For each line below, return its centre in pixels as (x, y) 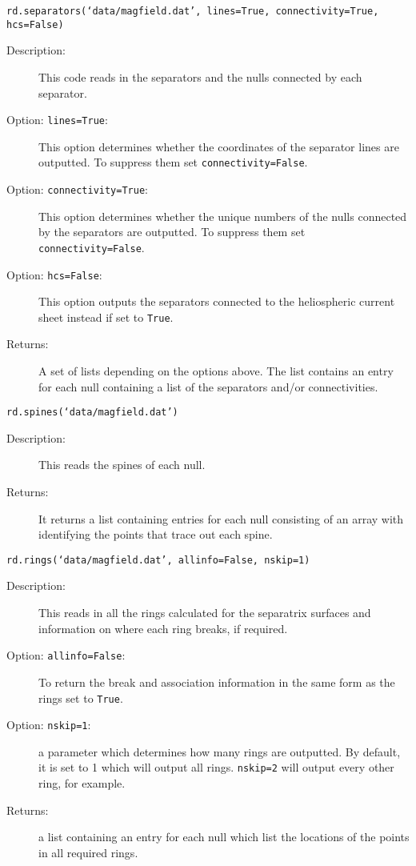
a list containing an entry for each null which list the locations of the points (224, 837)
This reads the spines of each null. (122, 465)
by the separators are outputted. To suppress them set (172, 232)
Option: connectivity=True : (77, 189)
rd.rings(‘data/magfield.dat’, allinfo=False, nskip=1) (158, 560)
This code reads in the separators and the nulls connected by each (200, 76)
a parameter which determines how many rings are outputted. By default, (220, 751)
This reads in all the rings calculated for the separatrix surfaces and (205, 613)
